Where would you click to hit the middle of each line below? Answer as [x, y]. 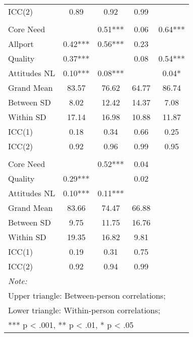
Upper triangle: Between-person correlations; [87, 295]
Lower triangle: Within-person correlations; [84, 310]
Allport [21, 44]
